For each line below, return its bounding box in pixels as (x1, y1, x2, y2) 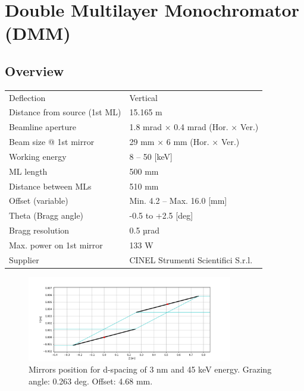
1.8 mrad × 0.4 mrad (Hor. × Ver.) (129, 121, 259, 133)
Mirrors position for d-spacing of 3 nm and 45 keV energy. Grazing (29, 363, 272, 376)
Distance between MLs (9, 179, 92, 192)
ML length (9, 165, 48, 177)
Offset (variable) (9, 194, 68, 207)
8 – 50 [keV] (129, 150, 173, 162)
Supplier (9, 253, 39, 266)
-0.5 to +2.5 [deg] (129, 209, 193, 222)
